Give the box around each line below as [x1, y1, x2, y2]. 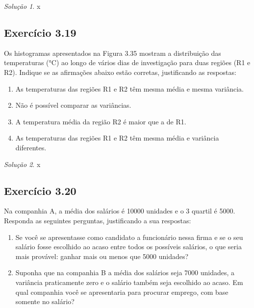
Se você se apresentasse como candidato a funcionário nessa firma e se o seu [15, 232, 243, 242]
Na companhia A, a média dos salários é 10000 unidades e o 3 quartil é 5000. [4, 206, 235, 216]
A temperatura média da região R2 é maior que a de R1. [15, 116, 186, 126]
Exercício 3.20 [4, 183, 76, 198]
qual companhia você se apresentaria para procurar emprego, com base [15, 286, 229, 297]
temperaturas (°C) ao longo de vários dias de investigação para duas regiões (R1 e [4, 57, 251, 68]
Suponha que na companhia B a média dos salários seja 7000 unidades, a [15, 267, 235, 278]
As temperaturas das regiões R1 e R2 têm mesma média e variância [15, 133, 219, 143]
